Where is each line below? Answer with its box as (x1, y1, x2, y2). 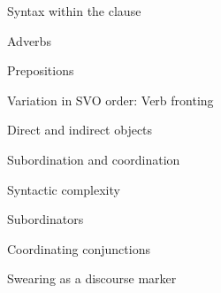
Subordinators (7, 210, 84, 228)
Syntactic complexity (7, 180, 120, 198)
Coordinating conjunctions (7, 239, 150, 258)
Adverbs (7, 31, 51, 50)
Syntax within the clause (7, 2, 141, 19)
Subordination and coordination (7, 150, 180, 168)
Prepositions (7, 61, 74, 80)
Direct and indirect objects (7, 120, 153, 139)
